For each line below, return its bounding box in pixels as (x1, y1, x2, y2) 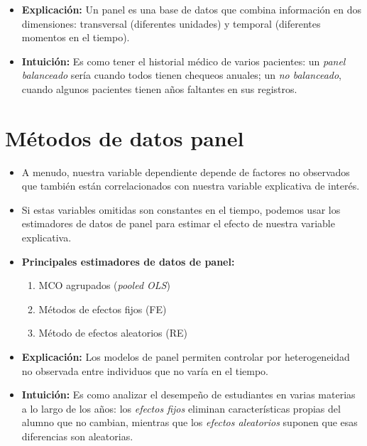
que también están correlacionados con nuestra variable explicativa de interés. (21, 178, 360, 193)
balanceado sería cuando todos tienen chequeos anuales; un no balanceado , (21, 67, 341, 82)
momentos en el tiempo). (21, 30, 130, 45)
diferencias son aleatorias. (21, 429, 133, 443)
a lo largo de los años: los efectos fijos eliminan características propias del (21, 401, 341, 415)
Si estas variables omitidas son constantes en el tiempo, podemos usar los (21, 202, 341, 217)
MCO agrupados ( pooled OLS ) (38, 278, 170, 293)
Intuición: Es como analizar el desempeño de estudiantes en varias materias (21, 387, 356, 402)
